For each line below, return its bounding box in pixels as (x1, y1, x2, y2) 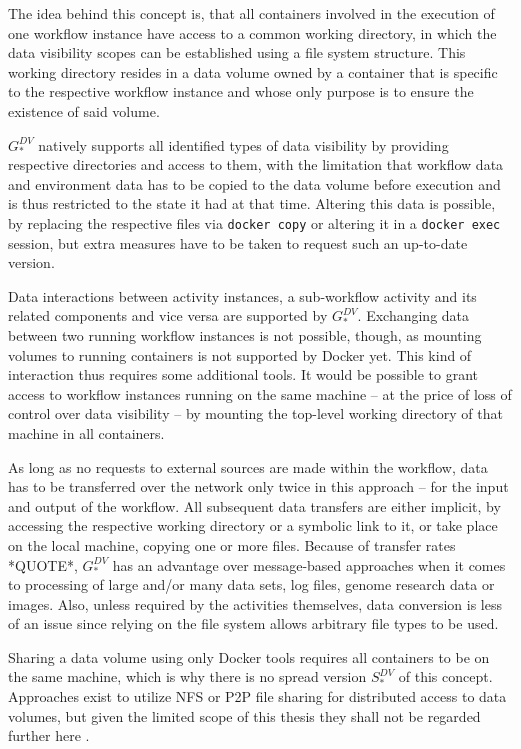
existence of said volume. (8, 100, 160, 121)
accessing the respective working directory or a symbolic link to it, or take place (8, 515, 498, 536)
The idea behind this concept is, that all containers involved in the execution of (8, 3, 495, 23)
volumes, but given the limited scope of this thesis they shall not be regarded (8, 705, 481, 726)
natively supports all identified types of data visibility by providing (38, 134, 449, 155)
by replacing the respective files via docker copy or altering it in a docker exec (8, 212, 501, 233)
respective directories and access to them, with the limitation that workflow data (8, 154, 504, 175)
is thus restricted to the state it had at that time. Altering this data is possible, (8, 193, 496, 214)
